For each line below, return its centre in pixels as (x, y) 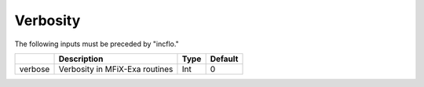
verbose (35, 69)
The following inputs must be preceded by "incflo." (97, 44)
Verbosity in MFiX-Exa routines (116, 69)
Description (81, 59)
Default (224, 59)
